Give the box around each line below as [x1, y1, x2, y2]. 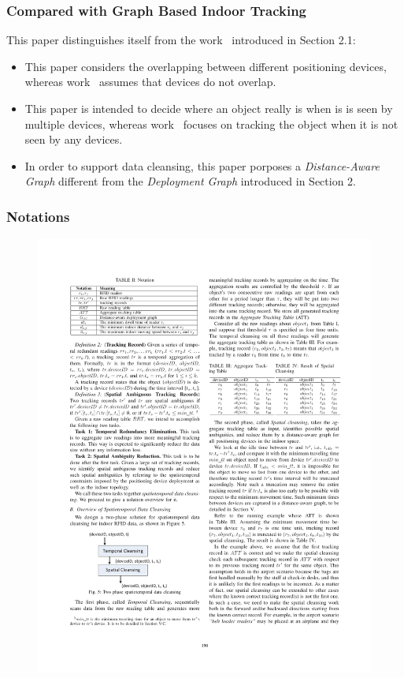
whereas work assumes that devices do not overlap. [24, 73, 276, 90]
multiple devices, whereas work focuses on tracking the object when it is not [24, 115, 398, 132]
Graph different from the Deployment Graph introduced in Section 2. [24, 173, 356, 189]
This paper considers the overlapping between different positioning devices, [24, 58, 387, 74]
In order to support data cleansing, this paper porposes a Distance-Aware [24, 157, 380, 174]
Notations [6, 206, 70, 226]
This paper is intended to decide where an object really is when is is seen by [24, 100, 393, 116]
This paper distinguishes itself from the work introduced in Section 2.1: [6, 32, 356, 48]
